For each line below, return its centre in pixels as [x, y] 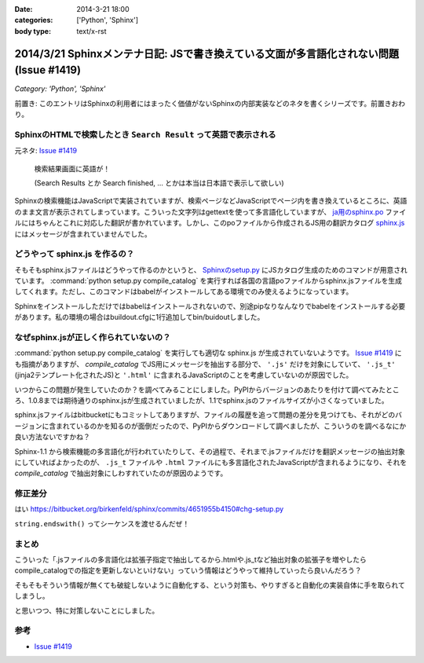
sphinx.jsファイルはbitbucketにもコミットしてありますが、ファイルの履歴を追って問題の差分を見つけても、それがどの [205, 415]
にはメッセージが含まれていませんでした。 [83, 234]
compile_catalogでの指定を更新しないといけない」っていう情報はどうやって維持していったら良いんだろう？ [188, 570]
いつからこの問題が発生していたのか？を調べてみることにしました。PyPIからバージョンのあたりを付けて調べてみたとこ [207, 390]
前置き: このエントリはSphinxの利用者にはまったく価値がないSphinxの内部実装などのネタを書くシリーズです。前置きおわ [210, 103]
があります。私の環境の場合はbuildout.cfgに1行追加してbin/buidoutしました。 [139, 317]
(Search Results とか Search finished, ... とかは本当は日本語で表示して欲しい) [159, 183]
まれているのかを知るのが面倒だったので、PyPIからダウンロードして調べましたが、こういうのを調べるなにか [231, 426]
